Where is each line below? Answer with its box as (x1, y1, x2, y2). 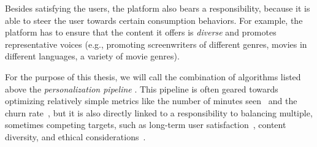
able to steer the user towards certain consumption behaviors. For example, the (5, 13, 303, 26)
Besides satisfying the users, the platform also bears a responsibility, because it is (5, 2, 310, 14)
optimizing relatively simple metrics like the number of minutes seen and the (5, 94, 297, 107)
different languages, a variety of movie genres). (5, 50, 180, 62)
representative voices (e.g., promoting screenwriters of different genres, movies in (5, 37, 307, 50)
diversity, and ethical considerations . (5, 130, 146, 143)
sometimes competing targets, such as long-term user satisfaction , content (5, 118, 286, 131)
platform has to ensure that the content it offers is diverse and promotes (5, 26, 277, 39)
